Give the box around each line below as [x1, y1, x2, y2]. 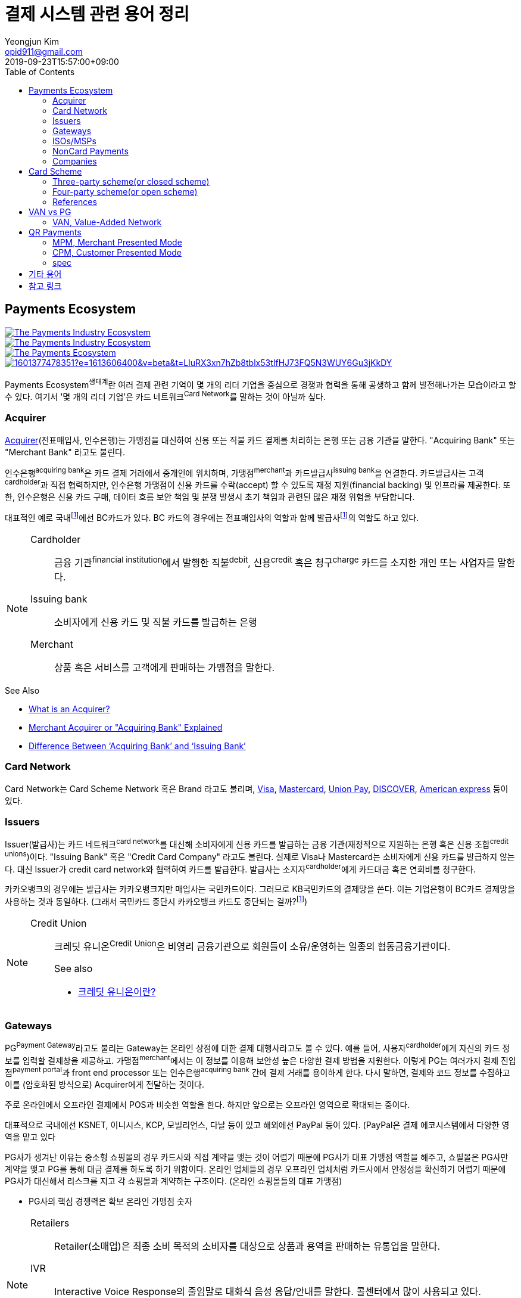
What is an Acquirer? [29, 703, 110, 714]
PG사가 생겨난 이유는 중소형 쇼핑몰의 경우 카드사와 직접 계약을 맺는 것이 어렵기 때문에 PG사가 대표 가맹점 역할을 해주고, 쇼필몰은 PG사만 [5, 1152, 508, 1163]
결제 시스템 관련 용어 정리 [5, 4, 189, 24]
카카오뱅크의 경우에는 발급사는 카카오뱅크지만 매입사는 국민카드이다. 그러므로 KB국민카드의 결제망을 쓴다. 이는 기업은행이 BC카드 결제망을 [5, 884, 516, 895]
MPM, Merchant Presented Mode [52, 237, 182, 247]
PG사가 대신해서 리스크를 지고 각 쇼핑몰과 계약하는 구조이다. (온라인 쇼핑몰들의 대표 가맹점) [5, 1176, 342, 1187]
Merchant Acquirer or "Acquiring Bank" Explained [29, 722, 223, 732]
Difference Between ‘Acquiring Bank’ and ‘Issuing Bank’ [29, 740, 246, 751]
